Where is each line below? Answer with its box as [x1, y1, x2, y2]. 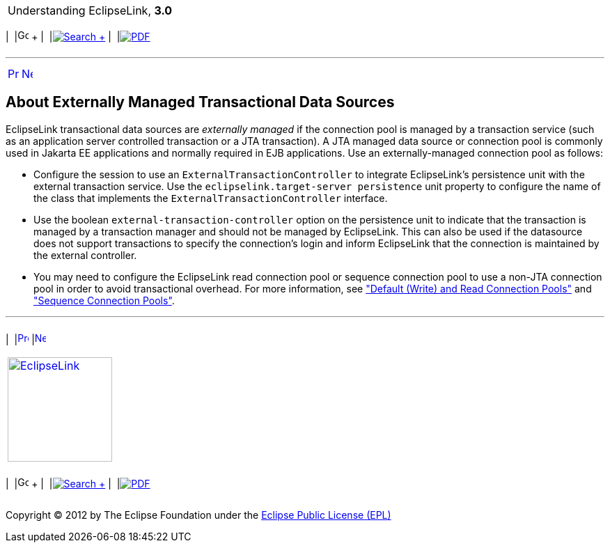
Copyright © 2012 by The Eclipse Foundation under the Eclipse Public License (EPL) [6, 508, 391, 521]
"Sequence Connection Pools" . [33, 294, 175, 306]
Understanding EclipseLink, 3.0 [8, 3, 173, 17]
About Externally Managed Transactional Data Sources [6, 93, 395, 111]
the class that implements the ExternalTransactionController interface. [33, 191, 388, 204]
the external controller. [33, 249, 137, 261]
